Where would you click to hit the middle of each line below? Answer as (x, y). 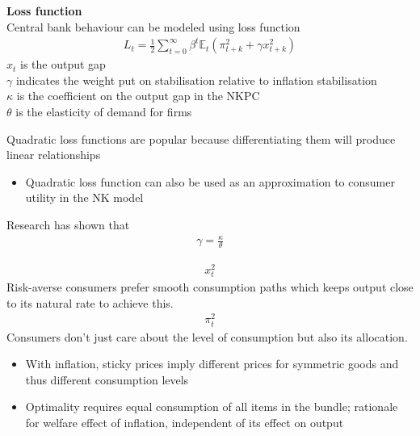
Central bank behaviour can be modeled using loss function (153, 26)
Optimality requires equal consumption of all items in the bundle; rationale (212, 407)
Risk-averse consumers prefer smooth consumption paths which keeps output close (210, 287)
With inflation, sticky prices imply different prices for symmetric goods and (212, 364)
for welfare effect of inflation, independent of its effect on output (185, 423)
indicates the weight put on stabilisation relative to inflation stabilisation (196, 80)
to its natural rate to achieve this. (90, 302)
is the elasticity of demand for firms (104, 111)
